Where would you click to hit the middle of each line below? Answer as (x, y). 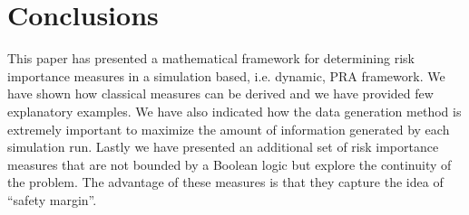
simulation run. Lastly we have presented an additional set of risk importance (223, 147)
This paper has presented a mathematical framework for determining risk (211, 58)
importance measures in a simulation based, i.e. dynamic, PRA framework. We (226, 75)
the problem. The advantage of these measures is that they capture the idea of (225, 182)
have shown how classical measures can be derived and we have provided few (220, 93)
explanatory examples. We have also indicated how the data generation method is (234, 111)
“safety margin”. (52, 199)
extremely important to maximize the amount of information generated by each (229, 129)
